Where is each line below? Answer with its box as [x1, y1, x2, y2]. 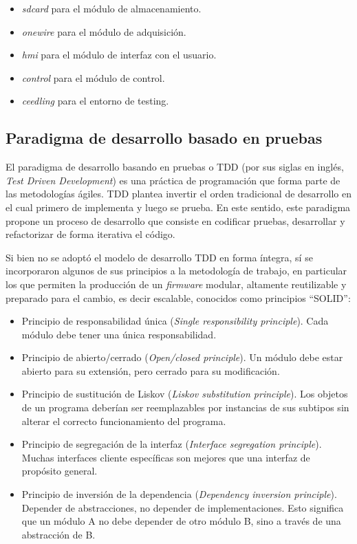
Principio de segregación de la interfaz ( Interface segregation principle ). [21, 437, 322, 451]
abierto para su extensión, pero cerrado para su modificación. [21, 363, 280, 378]
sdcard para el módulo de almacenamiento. [21, 1, 202, 15]
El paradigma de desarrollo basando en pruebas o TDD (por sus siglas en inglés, [6, 160, 344, 174]
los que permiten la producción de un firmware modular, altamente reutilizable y [6, 276, 347, 291]
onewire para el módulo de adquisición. [21, 24, 186, 39]
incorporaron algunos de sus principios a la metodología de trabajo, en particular [6, 263, 347, 278]
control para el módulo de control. [21, 70, 165, 85]
